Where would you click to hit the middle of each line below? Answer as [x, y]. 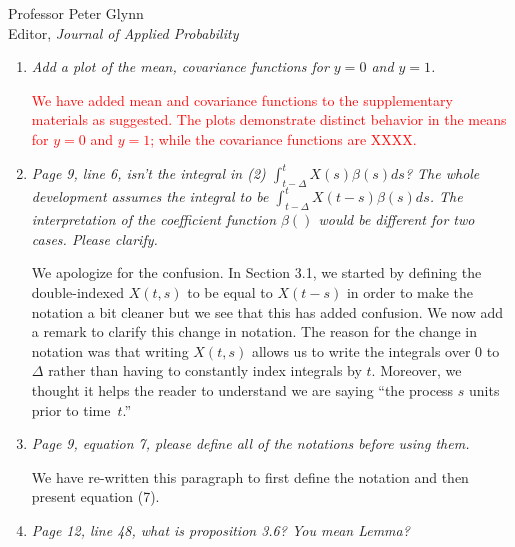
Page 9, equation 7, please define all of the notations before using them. [250, 443]
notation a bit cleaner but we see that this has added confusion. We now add [267, 311]
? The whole [442, 173]
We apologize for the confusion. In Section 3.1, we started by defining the [256, 272]
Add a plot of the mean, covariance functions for [180, 66]
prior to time [71, 409]
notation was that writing [110, 350]
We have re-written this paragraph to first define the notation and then [250, 476]
